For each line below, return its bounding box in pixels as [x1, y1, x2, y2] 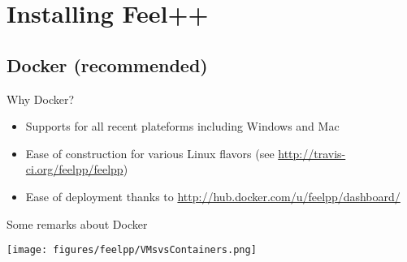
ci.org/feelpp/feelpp [25, 161, 123, 178]
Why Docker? [6, 90, 75, 107]
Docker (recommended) [6, 52, 208, 77]
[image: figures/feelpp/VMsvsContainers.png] [6, 244, 257, 256]
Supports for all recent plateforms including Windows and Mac [25, 118, 340, 135]
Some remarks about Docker [6, 215, 148, 232]
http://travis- [278, 144, 346, 161]
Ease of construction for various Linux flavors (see [25, 144, 275, 161]
